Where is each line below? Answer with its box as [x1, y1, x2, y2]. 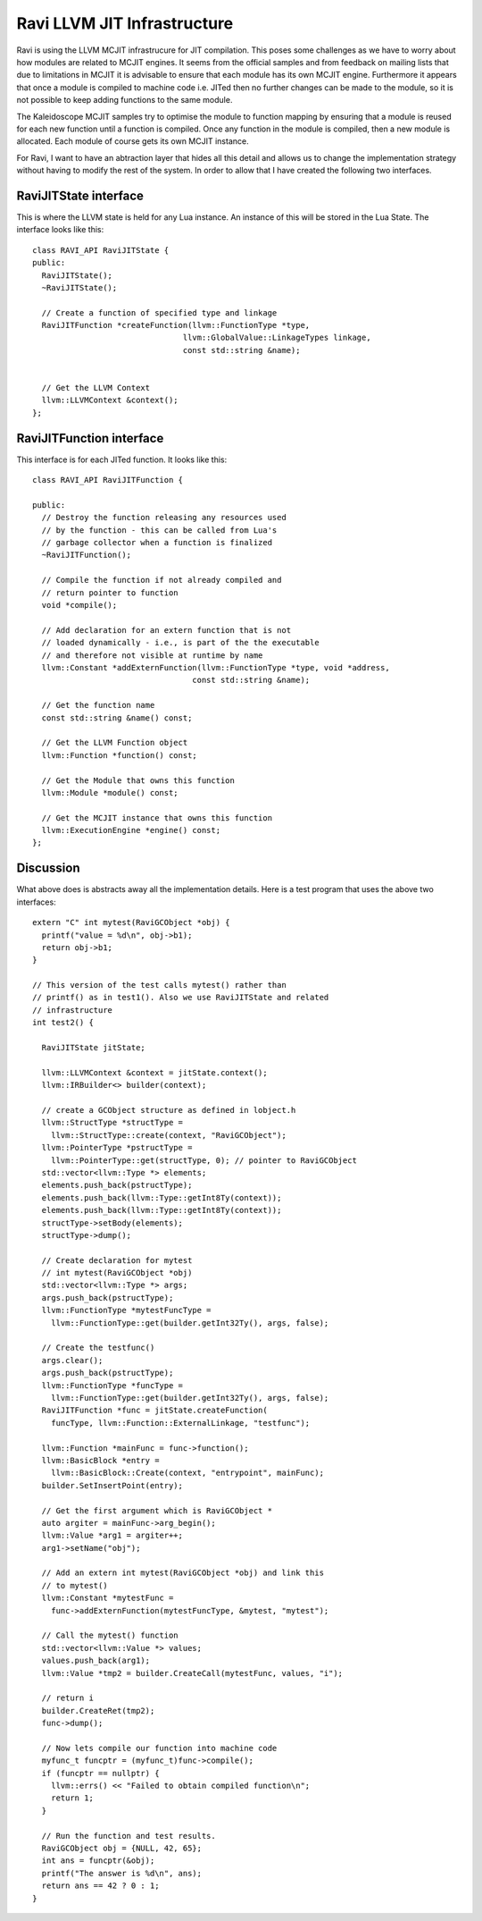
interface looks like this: [16, 224, 104, 235]
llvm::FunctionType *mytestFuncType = [41, 1305, 212, 1316]
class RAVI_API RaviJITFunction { [32, 475, 183, 485]
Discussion [16, 861, 80, 876]
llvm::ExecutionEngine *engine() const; [41, 825, 221, 836]
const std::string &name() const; [41, 712, 193, 723]
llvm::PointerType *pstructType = [41, 1142, 193, 1153]
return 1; [50, 1793, 94, 1803]
